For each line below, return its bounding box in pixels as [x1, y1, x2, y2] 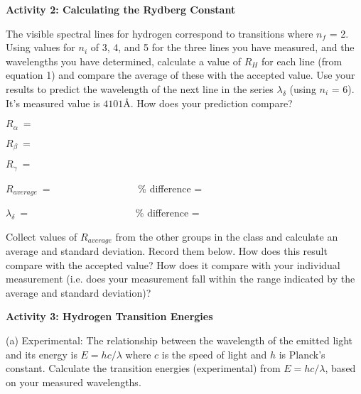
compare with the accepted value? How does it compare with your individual [6, 257, 340, 272]
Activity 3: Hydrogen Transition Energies [6, 309, 213, 324]
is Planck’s [279, 346, 325, 361]
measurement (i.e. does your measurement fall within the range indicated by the [6, 271, 355, 286]
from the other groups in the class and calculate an [115, 229, 338, 243]
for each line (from [261, 53, 343, 68]
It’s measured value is [6, 95, 100, 110]
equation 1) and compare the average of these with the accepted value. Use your [6, 67, 355, 82]
